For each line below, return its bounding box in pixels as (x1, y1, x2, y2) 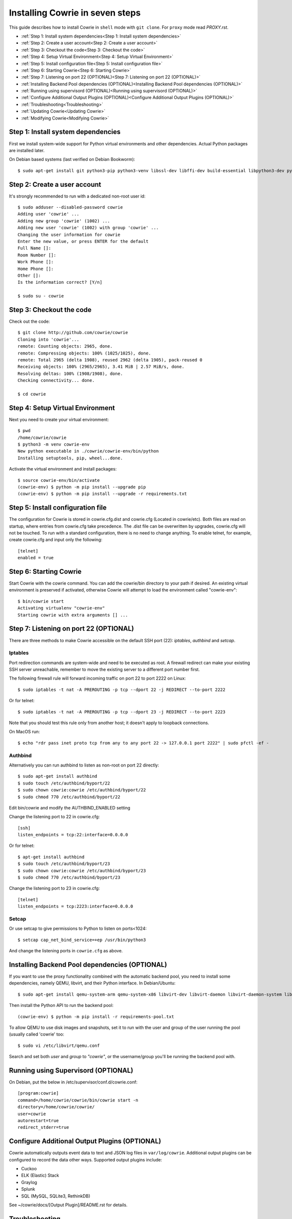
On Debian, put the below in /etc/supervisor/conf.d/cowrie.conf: (9, 1079, 138, 1085)
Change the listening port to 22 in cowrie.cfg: (9, 814, 100, 820)
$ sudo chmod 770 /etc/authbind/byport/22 (18, 794, 121, 800)
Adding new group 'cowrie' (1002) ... (18, 218, 110, 224)
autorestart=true (18, 1118, 59, 1123)
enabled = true (18, 555, 54, 561)
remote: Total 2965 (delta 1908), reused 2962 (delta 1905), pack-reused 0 (18, 357, 202, 363)
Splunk (21, 1186, 36, 1192)
